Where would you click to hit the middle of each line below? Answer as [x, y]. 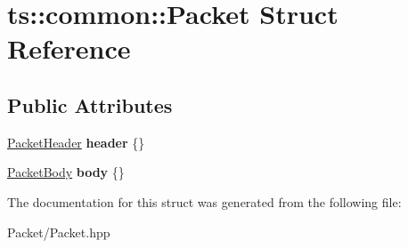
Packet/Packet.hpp [59, 232]
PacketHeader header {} [76, 142]
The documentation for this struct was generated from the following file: [204, 201]
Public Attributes [90, 104]
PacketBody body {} [66, 172]
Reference [69, 48]
